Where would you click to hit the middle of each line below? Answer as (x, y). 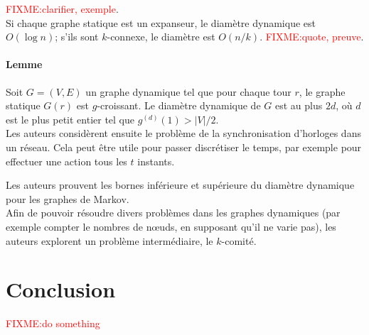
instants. (156, 161)
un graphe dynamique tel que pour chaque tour (188, 91)
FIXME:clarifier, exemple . (62, 9)
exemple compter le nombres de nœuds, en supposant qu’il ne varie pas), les (171, 226)
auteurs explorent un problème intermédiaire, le (109, 240)
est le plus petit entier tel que (70, 119)
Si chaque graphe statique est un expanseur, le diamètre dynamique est (161, 22)
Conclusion (61, 289)
